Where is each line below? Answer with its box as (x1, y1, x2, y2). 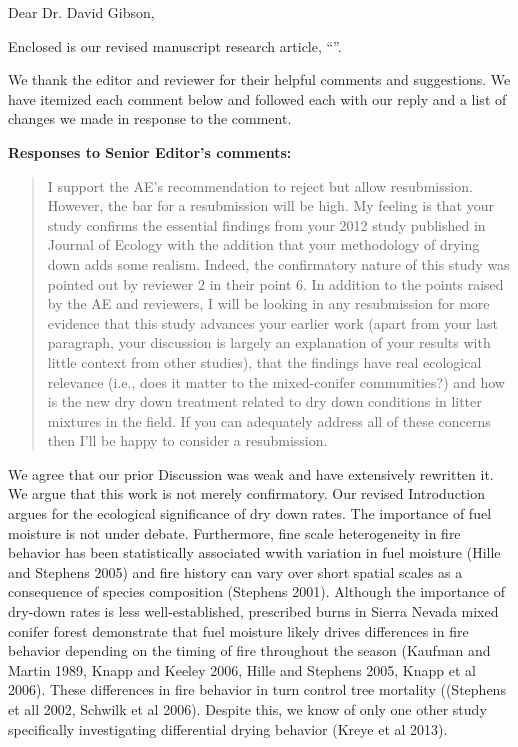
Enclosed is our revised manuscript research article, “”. (8, 35, 342, 56)
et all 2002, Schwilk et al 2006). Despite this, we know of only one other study (8, 699, 487, 719)
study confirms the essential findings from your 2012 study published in (47, 214, 486, 235)
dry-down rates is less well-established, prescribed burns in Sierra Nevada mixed (8, 601, 499, 622)
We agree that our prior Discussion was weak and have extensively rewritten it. (8, 463, 494, 484)
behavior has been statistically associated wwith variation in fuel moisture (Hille (8, 542, 501, 563)
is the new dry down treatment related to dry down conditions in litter (47, 391, 482, 412)
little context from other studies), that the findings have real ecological (47, 351, 482, 372)
